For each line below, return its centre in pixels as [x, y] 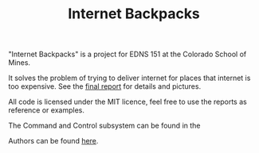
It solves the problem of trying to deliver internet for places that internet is [129, 78]
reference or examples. [47, 110]
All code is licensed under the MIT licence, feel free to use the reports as [128, 102]
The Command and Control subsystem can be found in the [104, 126]
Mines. [19, 63]
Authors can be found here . [53, 141]
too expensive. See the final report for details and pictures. [105, 86]
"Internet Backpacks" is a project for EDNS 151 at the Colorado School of [128, 54]
